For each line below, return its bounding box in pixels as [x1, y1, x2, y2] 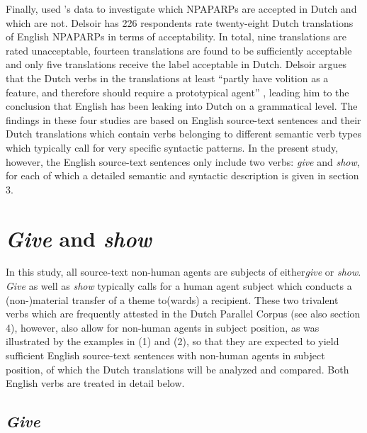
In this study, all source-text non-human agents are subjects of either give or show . [6, 264, 361, 279]
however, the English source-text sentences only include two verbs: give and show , [6, 154, 360, 169]
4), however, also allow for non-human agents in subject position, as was [6, 320, 320, 334]
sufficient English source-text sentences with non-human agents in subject [6, 348, 325, 362]
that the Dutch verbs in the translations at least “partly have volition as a [6, 70, 329, 85]
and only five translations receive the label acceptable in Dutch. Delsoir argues [6, 57, 347, 72]
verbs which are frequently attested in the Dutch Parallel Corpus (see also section [6, 306, 361, 321]
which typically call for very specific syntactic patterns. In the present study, [6, 140, 339, 154]
